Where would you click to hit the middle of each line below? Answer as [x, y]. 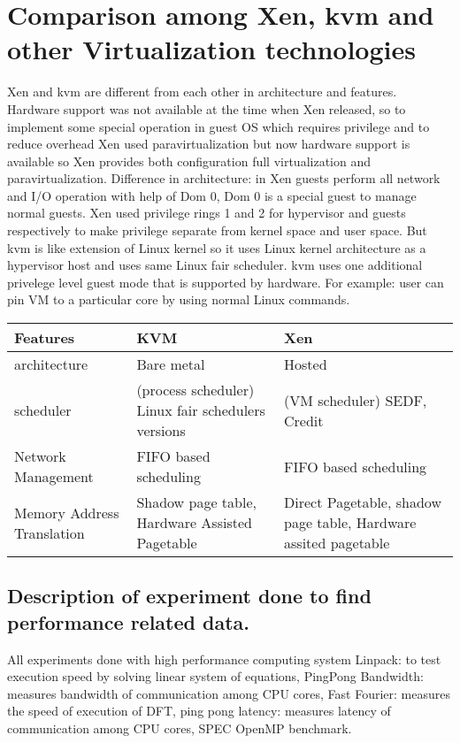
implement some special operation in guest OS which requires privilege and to [218, 126]
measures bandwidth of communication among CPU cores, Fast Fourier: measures [229, 693]
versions [161, 431]
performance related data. [128, 621]
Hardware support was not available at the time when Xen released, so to [207, 108]
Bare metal [171, 364]
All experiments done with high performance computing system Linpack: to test [224, 659]
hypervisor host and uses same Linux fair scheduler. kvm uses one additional [215, 265]
